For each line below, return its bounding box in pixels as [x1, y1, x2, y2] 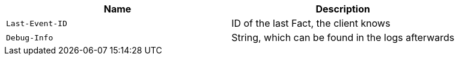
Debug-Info [6, 33, 53, 42]
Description [315, 3, 370, 15]
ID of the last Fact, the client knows [231, 17, 391, 29]
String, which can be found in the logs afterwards [231, 31, 455, 43]
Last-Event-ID [6, 18, 67, 28]
